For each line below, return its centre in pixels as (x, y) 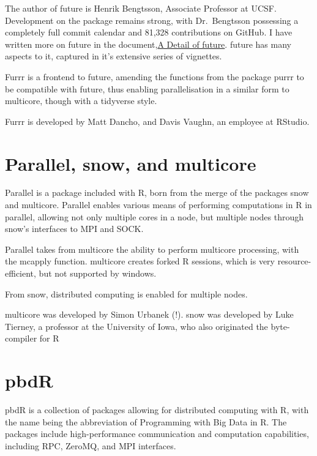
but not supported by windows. (98, 273)
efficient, (21, 273)
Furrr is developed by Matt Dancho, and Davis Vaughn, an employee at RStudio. (157, 121)
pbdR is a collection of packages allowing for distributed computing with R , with (157, 410)
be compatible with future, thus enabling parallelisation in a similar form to (147, 88)
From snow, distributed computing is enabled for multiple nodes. (126, 293)
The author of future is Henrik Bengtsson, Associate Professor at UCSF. (141, 8)
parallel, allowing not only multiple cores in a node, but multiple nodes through (154, 216)
